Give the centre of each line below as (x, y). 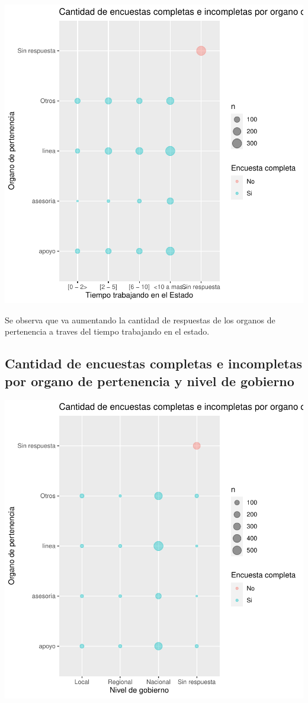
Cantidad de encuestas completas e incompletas (153, 363)
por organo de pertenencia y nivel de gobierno (150, 381)
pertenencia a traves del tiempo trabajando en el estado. (107, 331)
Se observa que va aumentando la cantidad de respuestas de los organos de (140, 320)
